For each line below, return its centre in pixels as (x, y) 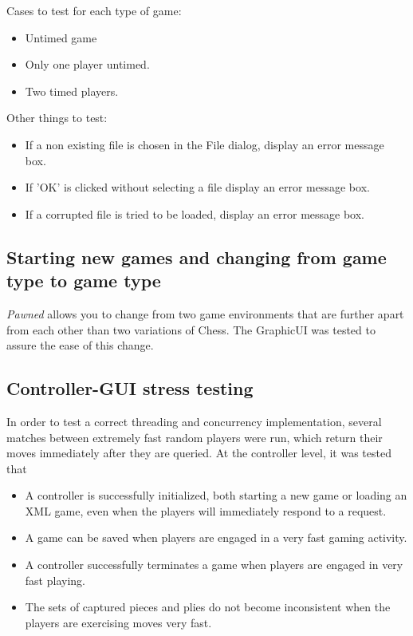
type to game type (84, 280)
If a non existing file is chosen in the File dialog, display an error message (205, 144)
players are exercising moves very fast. (118, 622)
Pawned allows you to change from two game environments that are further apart (205, 313)
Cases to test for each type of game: (94, 10)
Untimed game (61, 37)
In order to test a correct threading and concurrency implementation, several (194, 421)
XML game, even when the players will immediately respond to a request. (206, 510)
